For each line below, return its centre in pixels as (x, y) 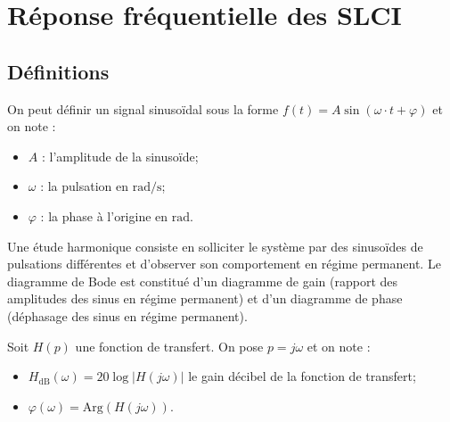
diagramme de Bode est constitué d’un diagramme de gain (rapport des (203, 281)
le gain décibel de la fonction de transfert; (302, 376)
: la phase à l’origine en (104, 215)
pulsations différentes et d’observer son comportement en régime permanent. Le (224, 264)
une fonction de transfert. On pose (169, 346)
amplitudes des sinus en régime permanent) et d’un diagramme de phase (205, 298)
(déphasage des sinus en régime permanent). (127, 315)
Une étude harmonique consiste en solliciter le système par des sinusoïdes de (215, 246)
